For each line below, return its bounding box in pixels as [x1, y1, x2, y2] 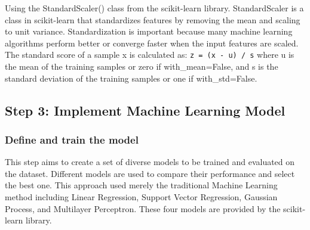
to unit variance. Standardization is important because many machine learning [5, 25, 293, 38]
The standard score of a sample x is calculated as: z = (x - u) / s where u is [5, 48, 294, 61]
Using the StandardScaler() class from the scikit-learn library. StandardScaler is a [5, 2, 304, 14]
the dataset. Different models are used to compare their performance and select [5, 167, 295, 179]
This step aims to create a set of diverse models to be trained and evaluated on [5, 156, 295, 168]
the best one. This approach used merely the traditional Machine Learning [5, 179, 278, 191]
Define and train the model [5, 132, 139, 147]
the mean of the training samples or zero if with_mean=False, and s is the [5, 60, 278, 73]
